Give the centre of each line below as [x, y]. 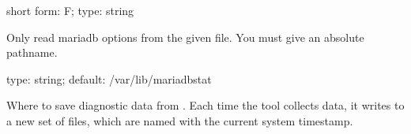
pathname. [32, 52]
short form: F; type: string [70, 10]
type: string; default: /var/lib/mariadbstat [109, 78]
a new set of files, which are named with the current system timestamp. [180, 120]
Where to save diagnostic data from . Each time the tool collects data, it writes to [205, 105]
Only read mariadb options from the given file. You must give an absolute [185, 37]
